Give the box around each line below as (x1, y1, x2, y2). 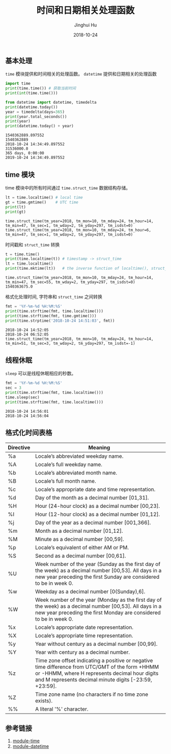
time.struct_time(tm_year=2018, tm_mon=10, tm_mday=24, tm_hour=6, (5, 227, 152, 232)
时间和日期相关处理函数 (36, 5, 135, 16)
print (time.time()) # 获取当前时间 (5, 86, 76, 91)
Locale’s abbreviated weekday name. (35, 453, 124, 460)
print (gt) (5, 209, 26, 215)
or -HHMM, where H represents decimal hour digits (35, 670, 159, 677)
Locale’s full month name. (35, 477, 96, 484)
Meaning (88, 444, 110, 451)
